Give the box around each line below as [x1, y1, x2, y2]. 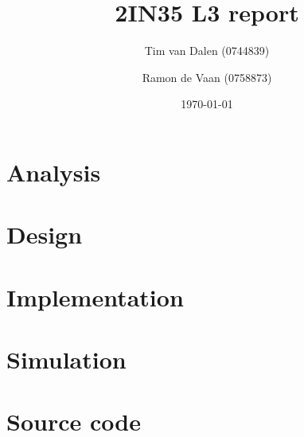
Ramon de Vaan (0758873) [142, 68, 272, 85]
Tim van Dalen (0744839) [144, 42, 270, 59]
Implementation [6, 280, 184, 313]
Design [6, 218, 83, 251]
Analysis [6, 155, 101, 188]
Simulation [6, 343, 127, 376]
